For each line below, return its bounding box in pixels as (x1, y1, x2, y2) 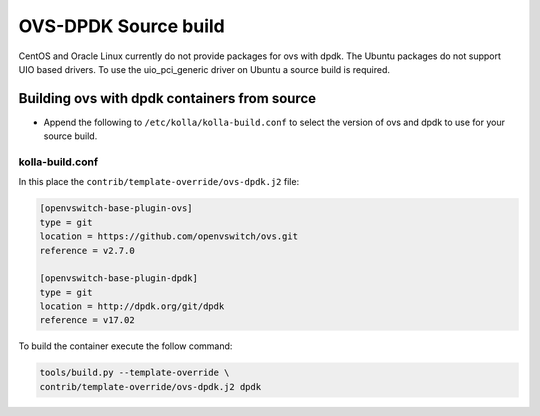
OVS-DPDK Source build (18, 15, 225, 37)
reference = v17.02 (39, 315, 135, 326)
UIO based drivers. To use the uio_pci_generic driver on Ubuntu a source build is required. (18, 63, 390, 75)
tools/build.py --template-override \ (39, 367, 230, 379)
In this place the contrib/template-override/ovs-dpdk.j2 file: (18, 176, 300, 188)
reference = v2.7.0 (39, 245, 135, 256)
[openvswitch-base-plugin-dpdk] (39, 273, 199, 284)
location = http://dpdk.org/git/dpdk (39, 301, 225, 312)
